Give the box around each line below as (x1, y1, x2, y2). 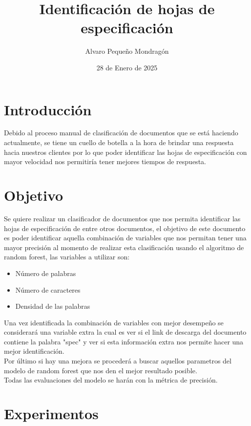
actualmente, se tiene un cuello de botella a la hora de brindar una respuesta (4, 137, 234, 148)
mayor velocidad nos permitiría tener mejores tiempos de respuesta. (4, 156, 206, 167)
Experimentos (4, 404, 99, 424)
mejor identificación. (4, 346, 64, 356)
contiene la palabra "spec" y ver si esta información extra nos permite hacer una (4, 336, 244, 346)
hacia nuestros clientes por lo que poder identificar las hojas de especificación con (4, 147, 247, 157)
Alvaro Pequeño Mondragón (85, 46, 169, 56)
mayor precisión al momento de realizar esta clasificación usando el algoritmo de (4, 242, 244, 252)
